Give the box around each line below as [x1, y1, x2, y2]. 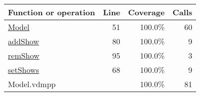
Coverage [128, 6, 165, 18]
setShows [8, 64, 39, 75]
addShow [8, 35, 39, 47]
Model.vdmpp [8, 78, 56, 90]
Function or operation [8, 6, 95, 18]
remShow [8, 50, 40, 61]
